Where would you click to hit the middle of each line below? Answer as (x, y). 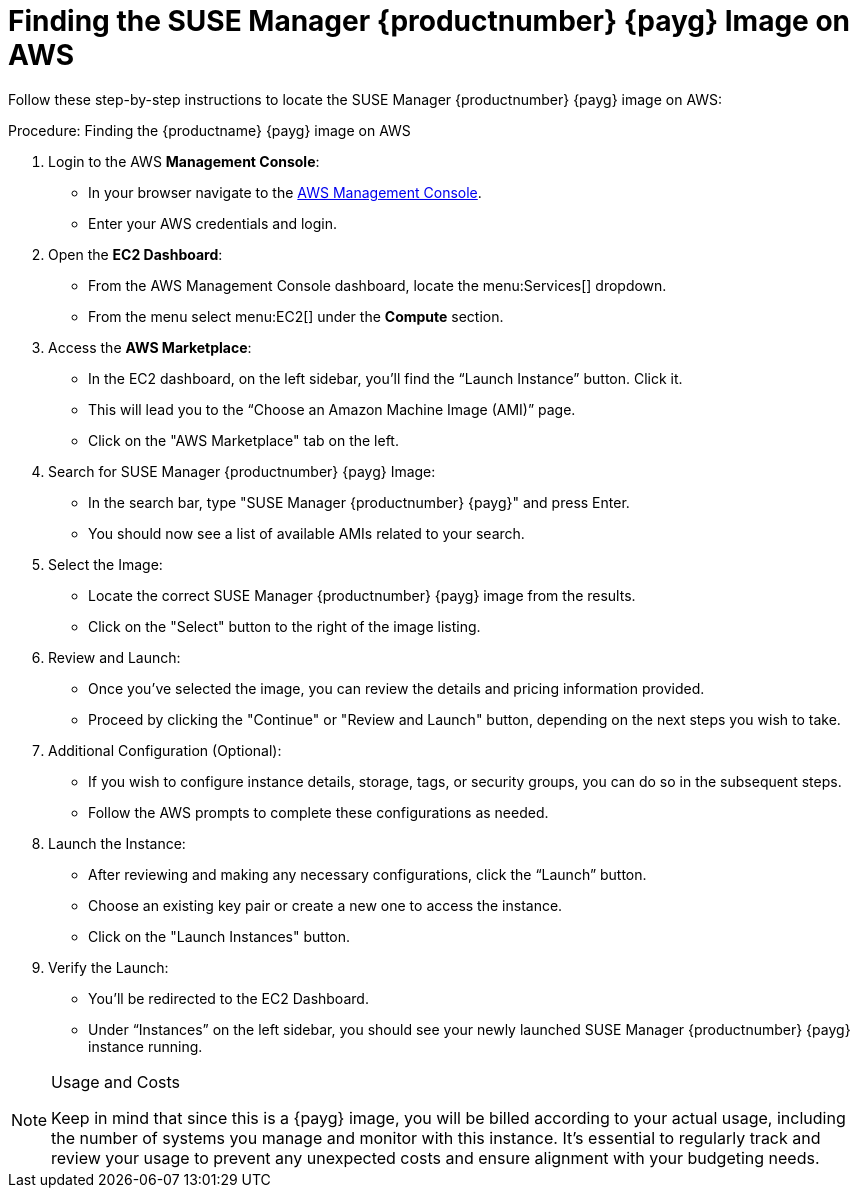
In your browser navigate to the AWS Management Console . (285, 192)
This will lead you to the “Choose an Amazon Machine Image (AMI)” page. (332, 409)
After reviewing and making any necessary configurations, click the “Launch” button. (367, 874)
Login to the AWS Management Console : (184, 161)
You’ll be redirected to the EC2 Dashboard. (228, 998)
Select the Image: (105, 564)
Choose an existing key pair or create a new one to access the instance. (325, 905)
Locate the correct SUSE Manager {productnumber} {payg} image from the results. (362, 595)
